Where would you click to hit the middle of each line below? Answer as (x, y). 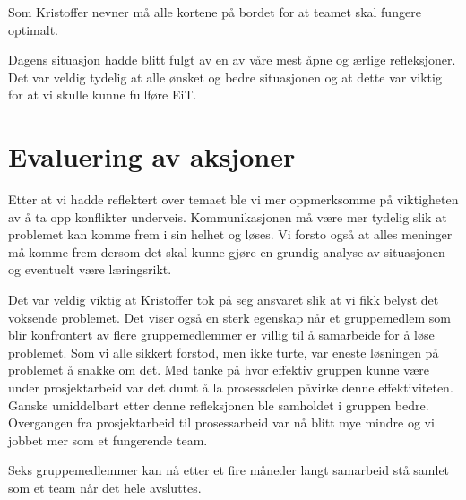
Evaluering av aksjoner (152, 156)
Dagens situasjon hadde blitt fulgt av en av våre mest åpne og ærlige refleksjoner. (232, 60)
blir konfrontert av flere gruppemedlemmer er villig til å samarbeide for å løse (221, 335)
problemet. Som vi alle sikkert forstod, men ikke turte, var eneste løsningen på (224, 352)
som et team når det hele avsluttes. (105, 487)
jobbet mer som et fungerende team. (108, 440)
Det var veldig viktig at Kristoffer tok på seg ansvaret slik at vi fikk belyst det (224, 300)
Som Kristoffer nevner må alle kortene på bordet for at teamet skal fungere (215, 12)
